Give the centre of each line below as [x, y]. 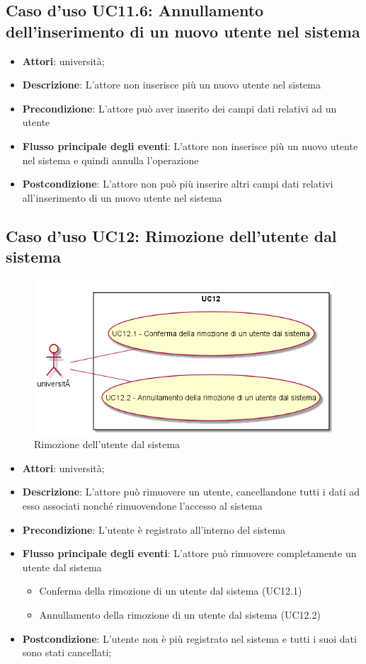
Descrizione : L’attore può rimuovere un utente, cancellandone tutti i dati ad [191, 492]
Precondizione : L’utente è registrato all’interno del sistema [154, 529]
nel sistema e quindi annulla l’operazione [110, 160]
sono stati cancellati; [67, 652]
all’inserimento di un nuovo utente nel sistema [122, 197]
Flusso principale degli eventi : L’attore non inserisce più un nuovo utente [190, 145]
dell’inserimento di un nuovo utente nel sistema [183, 31]
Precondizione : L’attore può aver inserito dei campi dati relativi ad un [179, 108]
